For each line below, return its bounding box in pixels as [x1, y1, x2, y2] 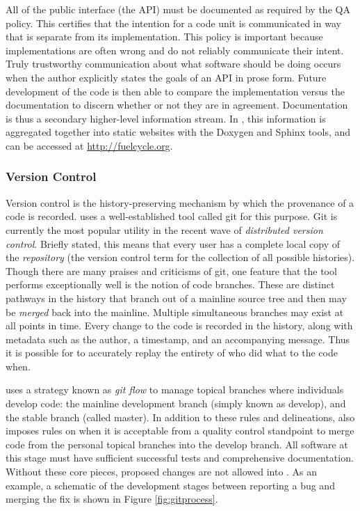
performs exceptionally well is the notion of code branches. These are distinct [6, 277, 335, 292]
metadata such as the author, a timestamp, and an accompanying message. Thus [6, 331, 350, 346]
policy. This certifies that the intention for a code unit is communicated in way [6, 15, 341, 30]
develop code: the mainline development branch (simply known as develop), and [6, 396, 346, 411]
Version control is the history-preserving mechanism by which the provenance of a [6, 195, 354, 210]
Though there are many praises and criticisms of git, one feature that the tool [6, 263, 337, 278]
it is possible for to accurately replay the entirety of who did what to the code [6, 345, 338, 360]
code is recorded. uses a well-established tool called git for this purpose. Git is [6, 209, 338, 223]
